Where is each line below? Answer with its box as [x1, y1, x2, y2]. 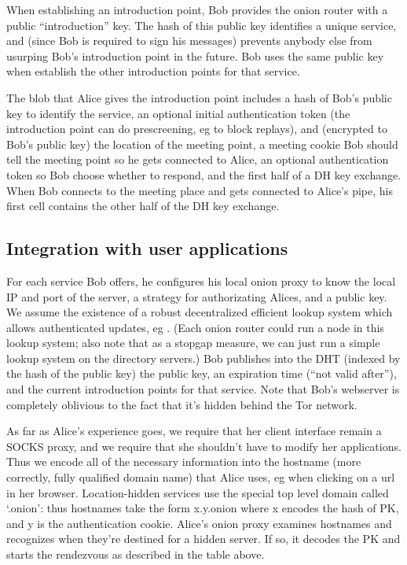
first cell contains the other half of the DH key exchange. [6, 198, 280, 214]
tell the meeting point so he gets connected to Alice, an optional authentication [6, 151, 389, 168]
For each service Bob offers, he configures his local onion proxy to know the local [6, 272, 396, 289]
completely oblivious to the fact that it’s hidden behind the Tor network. [6, 396, 357, 412]
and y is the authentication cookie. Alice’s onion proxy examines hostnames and [6, 515, 392, 531]
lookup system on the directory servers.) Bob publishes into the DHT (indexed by [6, 349, 401, 366]
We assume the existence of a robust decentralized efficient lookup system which [6, 304, 393, 320]
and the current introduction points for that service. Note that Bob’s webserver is [6, 381, 400, 397]
